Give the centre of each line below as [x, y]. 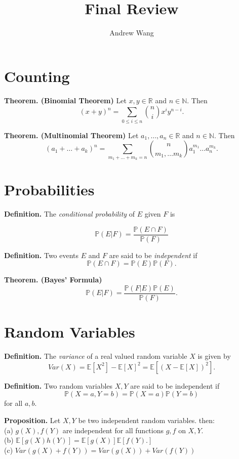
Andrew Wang [132, 33]
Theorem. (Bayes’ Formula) [53, 280]
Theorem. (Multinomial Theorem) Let [71, 135]
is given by [214, 356]
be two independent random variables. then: [146, 420]
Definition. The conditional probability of [70, 214]
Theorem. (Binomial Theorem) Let [65, 100]
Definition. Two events [42, 255]
